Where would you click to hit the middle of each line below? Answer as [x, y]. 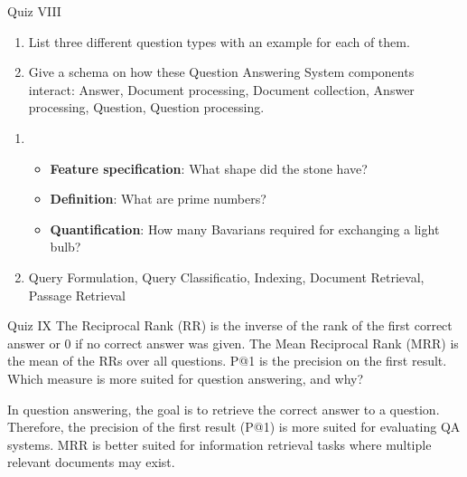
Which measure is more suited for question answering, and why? [186, 378]
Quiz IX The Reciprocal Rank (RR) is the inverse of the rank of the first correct [230, 325]
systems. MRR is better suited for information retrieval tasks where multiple [219, 444]
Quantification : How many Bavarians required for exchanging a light [245, 229]
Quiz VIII [34, 11]
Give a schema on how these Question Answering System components [221, 72]
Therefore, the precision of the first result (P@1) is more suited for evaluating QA [234, 427]
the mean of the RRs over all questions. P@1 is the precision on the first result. [227, 361]
